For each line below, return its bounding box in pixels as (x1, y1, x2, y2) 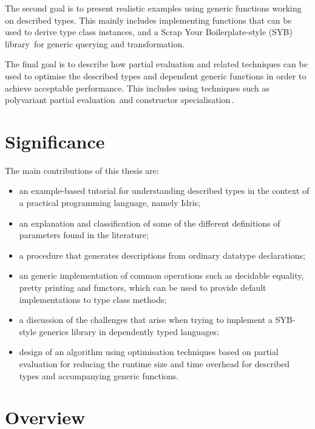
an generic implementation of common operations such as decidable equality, (19, 269, 304, 282)
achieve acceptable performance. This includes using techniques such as (5, 81, 270, 94)
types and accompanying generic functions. (19, 369, 179, 382)
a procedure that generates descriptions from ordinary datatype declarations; (19, 248, 306, 261)
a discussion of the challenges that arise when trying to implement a (19, 313, 273, 326)
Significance (5, 128, 105, 153)
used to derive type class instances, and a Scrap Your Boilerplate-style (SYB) (5, 25, 293, 38)
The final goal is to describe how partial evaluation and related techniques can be (5, 58, 308, 70)
